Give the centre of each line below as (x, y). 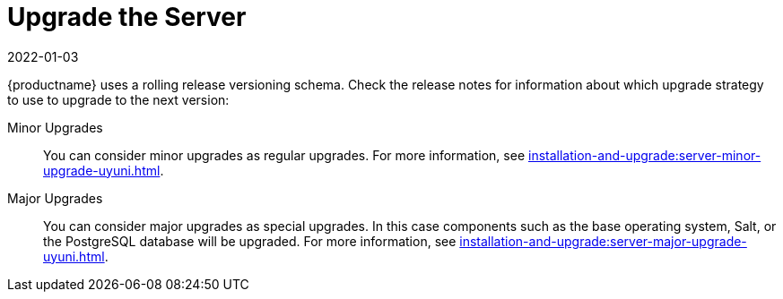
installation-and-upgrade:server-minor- (644, 155)
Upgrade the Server (127, 17)
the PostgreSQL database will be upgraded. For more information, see (250, 241)
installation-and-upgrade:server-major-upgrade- (603, 241)
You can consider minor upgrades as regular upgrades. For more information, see (284, 155)
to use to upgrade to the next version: (118, 99)
